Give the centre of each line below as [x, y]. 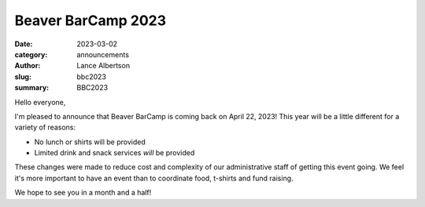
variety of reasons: [45, 127]
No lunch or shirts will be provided [90, 142]
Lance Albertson [103, 66]
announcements [103, 54]
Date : [24, 44]
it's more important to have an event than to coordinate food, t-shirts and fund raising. [154, 178]
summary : [32, 88]
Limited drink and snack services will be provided [115, 153]
